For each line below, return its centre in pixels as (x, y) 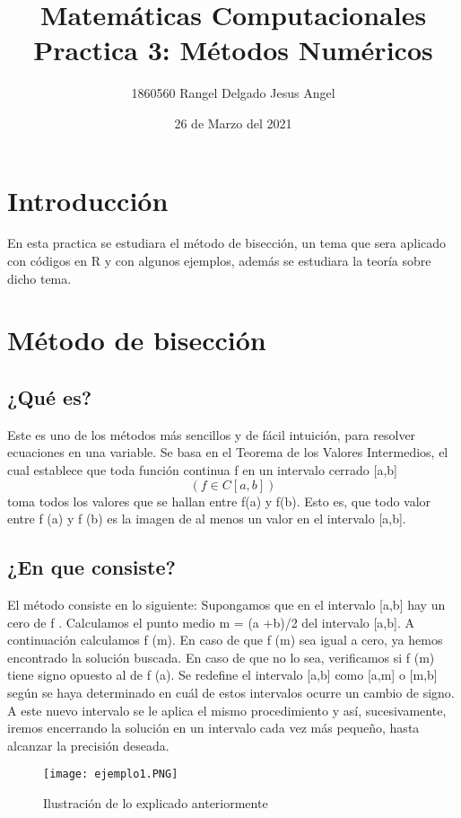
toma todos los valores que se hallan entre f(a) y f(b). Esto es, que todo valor (219, 501)
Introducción (88, 200)
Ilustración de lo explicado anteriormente (156, 802)
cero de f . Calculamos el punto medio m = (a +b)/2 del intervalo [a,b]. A (211, 622)
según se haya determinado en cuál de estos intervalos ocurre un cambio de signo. (231, 692)
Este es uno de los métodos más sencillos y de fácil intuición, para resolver (212, 434)
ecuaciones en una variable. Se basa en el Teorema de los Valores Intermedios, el (228, 452)
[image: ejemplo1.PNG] (111, 774)
